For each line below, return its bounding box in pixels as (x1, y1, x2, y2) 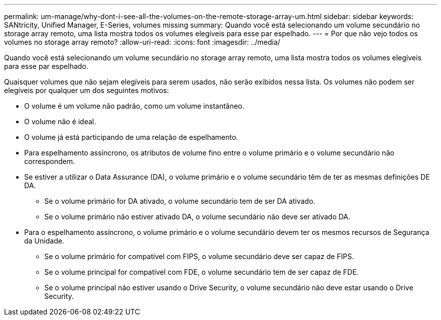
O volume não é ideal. (24, 117, 96, 126)
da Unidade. (24, 236, 64, 245)
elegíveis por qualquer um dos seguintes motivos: (4, 86, 169, 95)
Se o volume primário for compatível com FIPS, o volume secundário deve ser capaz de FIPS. (44, 252, 354, 261)
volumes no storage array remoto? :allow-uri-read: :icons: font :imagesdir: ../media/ (4, 38, 280, 46)
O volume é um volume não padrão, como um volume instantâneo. (24, 102, 245, 110)
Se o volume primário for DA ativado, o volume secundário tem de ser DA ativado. (44, 197, 316, 205)
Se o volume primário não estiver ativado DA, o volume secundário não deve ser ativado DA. (44, 212, 350, 221)
